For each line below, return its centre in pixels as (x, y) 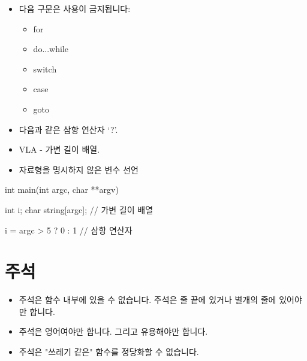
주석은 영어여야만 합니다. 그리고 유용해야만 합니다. (113, 331)
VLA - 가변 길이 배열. (59, 149)
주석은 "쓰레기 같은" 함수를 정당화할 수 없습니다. (109, 352)
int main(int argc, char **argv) (62, 189)
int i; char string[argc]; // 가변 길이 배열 (79, 209)
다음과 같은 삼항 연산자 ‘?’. (68, 129)
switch (45, 69)
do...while (51, 49)
